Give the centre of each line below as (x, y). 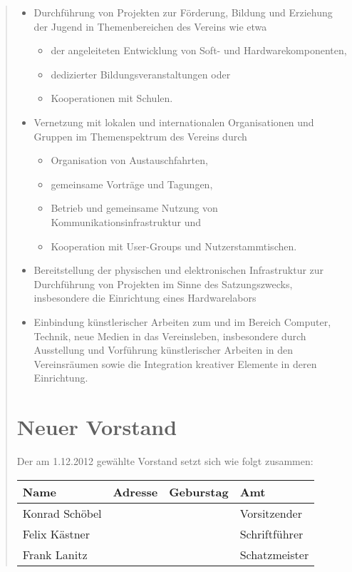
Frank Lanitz (55, 554)
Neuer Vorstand (97, 427)
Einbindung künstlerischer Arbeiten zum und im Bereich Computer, (182, 321)
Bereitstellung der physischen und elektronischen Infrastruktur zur (179, 270)
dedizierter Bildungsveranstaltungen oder (141, 74)
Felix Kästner (56, 533)
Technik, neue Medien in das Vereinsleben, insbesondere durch (170, 336)
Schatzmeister (274, 554)
